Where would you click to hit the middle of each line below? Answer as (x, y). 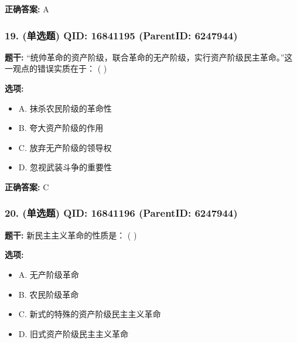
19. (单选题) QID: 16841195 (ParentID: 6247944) (121, 35)
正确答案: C (27, 186)
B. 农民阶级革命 (49, 294)
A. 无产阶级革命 (49, 274)
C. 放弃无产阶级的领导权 (65, 147)
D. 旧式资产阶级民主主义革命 (74, 333)
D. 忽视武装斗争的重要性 (65, 167)
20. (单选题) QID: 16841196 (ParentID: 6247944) (121, 213)
